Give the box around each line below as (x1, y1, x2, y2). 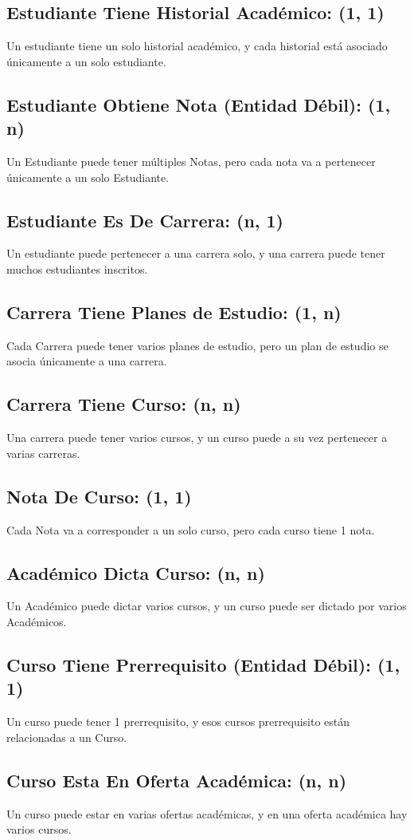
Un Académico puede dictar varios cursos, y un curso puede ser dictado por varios (6, 597, 407, 614)
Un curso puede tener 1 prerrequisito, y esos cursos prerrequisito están (6, 713, 350, 730)
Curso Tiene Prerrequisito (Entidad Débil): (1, (6, 652, 400, 676)
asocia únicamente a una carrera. (6, 353, 167, 369)
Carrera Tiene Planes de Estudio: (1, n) (6, 299, 342, 324)
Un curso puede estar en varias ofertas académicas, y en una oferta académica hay (6, 805, 408, 822)
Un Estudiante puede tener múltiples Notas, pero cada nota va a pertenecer (6, 152, 376, 169)
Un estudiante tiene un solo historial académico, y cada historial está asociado (6, 37, 388, 54)
